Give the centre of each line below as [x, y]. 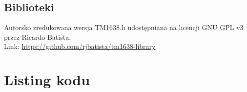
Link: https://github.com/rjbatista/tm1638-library [80, 46]
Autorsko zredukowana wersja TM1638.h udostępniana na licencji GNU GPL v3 [124, 27]
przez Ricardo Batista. [38, 37]
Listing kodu [47, 80]
